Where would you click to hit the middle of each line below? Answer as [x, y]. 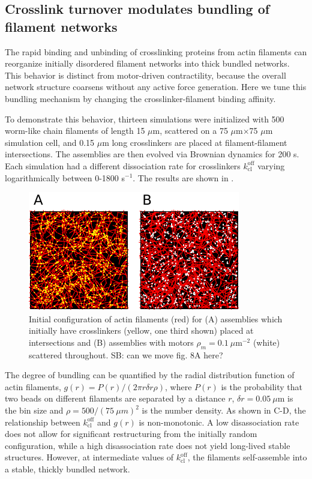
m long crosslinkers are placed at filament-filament [195, 142]
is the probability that [262, 386]
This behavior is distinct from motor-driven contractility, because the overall [145, 75]
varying [271, 165]
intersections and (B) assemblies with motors [111, 342]
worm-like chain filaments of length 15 [75, 131]
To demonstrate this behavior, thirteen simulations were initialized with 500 [145, 119]
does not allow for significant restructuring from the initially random [131, 434]
